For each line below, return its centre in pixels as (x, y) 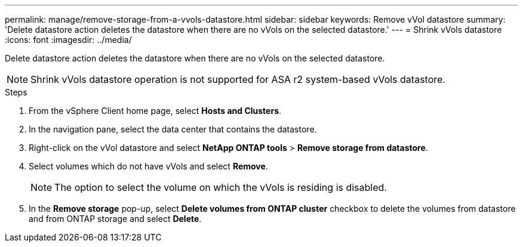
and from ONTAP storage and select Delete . (115, 219)
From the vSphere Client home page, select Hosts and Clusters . (155, 111)
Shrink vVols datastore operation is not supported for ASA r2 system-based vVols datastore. (238, 79)
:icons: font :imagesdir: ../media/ (68, 40)
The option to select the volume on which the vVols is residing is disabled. (221, 187)
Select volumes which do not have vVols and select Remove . (148, 166)
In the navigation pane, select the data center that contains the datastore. (173, 129)
